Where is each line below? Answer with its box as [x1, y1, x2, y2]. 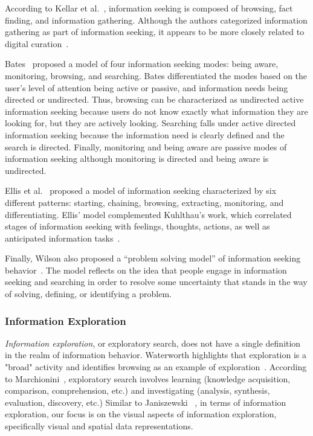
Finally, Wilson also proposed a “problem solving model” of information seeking [5, 252, 301, 264]
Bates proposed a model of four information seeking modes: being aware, [5, 57, 279, 70]
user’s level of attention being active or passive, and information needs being [5, 81, 288, 94]
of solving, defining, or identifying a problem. [5, 287, 172, 300]
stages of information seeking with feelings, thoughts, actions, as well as [5, 220, 270, 232]
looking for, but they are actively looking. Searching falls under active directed [5, 117, 296, 129]
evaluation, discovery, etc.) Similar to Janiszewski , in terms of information [5, 396, 286, 408]
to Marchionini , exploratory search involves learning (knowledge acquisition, [5, 372, 291, 385]
